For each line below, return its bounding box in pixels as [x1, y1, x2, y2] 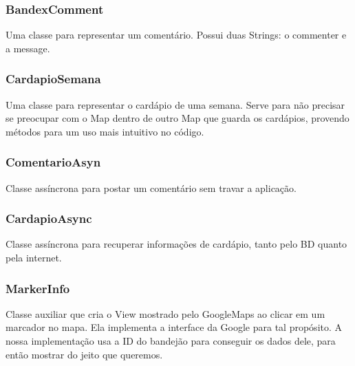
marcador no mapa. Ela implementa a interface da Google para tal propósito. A [6, 320, 343, 334]
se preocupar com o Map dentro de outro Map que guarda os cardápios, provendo [6, 111, 349, 125]
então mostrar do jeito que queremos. [6, 347, 163, 361]
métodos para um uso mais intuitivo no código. [6, 124, 204, 138]
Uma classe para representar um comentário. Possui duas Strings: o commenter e [6, 28, 347, 42]
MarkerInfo [6, 279, 70, 297]
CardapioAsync [6, 210, 92, 227]
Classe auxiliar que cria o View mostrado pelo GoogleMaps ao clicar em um [6, 306, 325, 321]
